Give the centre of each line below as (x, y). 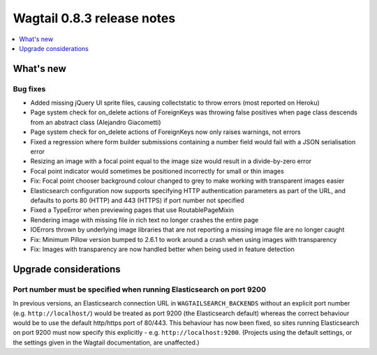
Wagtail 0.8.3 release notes (94, 18)
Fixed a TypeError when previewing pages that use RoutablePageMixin (132, 210)
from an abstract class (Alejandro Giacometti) (96, 122)
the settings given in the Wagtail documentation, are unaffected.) (106, 342)
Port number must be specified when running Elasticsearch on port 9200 (140, 289)
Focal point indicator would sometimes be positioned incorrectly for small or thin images (157, 171)
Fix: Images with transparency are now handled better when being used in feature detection (162, 249)
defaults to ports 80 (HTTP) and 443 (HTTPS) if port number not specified (137, 200)
